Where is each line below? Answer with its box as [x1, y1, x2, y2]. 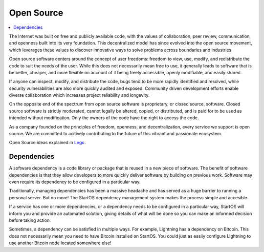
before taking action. [9, 217, 51, 223]
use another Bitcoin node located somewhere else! [9, 240, 111, 246]
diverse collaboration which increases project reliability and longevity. [9, 92, 150, 98]
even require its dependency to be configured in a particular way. [9, 179, 141, 185]
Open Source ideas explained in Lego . [9, 140, 86, 146]
